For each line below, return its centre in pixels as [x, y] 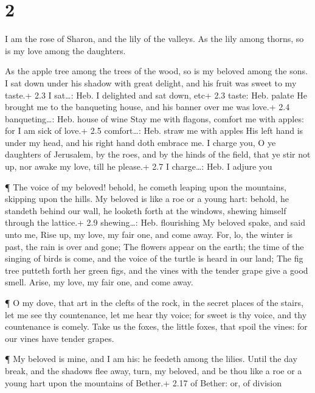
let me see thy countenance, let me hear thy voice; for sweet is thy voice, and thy [156, 314]
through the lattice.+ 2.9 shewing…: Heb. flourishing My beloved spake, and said [155, 222]
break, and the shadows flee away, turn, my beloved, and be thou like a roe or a [154, 370]
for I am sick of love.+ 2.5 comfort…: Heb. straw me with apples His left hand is [154, 130]
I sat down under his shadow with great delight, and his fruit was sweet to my [151, 82]
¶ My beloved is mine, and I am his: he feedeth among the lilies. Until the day [151, 359]
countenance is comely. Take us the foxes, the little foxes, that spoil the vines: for [156, 326]
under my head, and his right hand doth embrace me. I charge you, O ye [140, 142]
